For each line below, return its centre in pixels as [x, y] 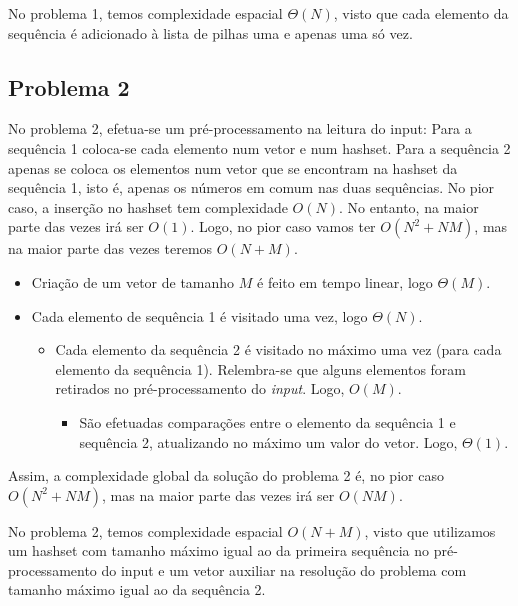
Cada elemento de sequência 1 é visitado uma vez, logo [199, 315]
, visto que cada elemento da [421, 13]
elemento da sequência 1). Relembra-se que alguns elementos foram [260, 368]
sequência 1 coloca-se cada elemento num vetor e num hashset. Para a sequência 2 [259, 147]
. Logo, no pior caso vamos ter [283, 226]
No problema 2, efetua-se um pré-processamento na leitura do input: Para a [240, 128]
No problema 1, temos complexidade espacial [145, 13]
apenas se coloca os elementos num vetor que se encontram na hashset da [233, 167]
